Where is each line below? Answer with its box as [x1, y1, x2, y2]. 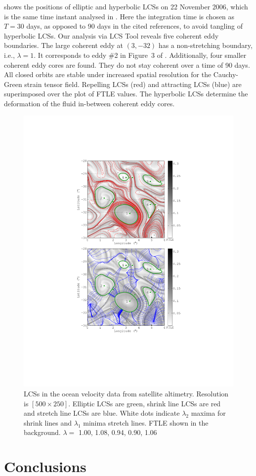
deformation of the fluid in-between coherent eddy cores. [4, 98, 175, 108]
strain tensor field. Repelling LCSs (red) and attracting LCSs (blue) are [24, 79, 242, 89]
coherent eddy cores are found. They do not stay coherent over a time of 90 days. [4, 59, 250, 70]
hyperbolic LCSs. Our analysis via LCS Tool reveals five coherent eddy [4, 30, 219, 41]
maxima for [191, 408, 226, 418]
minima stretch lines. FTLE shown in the [83, 417, 209, 428]
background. [24, 427, 61, 437]
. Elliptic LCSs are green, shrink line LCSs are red [68, 398, 221, 408]
